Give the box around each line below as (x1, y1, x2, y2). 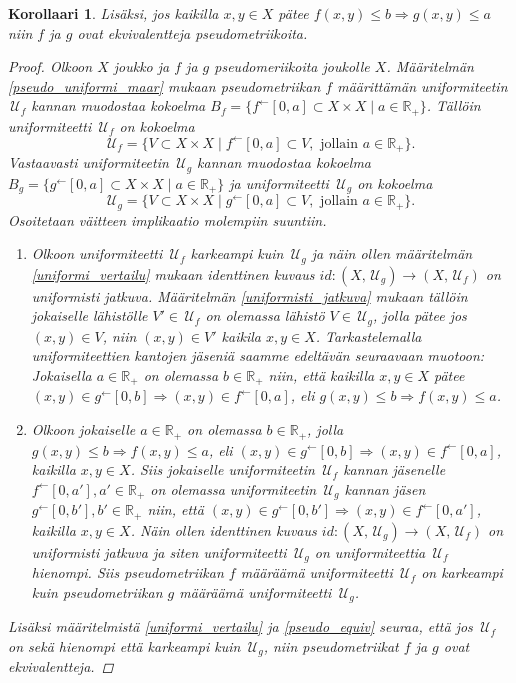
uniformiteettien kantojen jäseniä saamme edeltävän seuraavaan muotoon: (31, 345, 485, 366)
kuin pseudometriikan (31, 581, 163, 602)
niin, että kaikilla (268, 365, 375, 386)
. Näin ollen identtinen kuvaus (130, 519, 317, 540)
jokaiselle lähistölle (31, 305, 148, 326)
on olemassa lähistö (205, 305, 325, 326)
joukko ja (113, 56, 170, 77)
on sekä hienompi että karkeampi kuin (8, 635, 241, 656)
